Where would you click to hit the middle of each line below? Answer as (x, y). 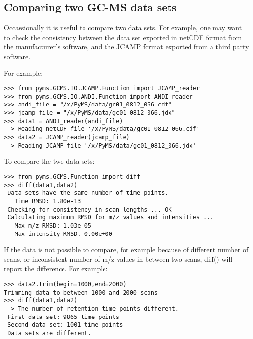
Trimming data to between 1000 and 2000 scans (81, 292)
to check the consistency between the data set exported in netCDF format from (123, 37)
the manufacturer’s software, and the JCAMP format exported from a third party (126, 47)
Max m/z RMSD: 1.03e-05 (53, 225)
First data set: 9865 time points (63, 317)
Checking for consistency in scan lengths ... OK (90, 209)
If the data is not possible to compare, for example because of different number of (126, 249)
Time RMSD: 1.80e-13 (48, 201)
